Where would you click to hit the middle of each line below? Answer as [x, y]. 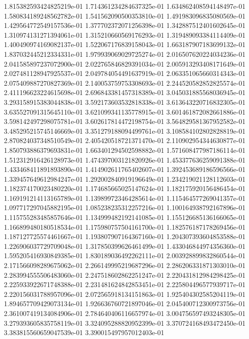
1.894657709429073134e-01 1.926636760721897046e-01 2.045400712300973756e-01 [125, 303]
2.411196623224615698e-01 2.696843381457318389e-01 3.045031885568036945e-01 [125, 92]
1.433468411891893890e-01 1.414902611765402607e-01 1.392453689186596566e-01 [125, 169]
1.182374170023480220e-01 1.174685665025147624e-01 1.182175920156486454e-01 [125, 188]
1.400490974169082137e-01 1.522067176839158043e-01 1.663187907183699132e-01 [125, 44]
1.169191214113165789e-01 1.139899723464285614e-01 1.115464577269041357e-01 [125, 198]
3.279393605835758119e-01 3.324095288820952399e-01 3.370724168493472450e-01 [125, 323]
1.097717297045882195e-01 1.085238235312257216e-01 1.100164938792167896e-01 [125, 207]
